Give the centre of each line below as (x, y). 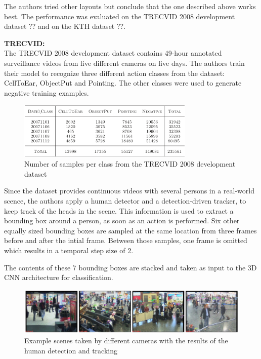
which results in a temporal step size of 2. (69, 250)
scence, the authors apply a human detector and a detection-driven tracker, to (125, 201)
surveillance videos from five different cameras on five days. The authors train (124, 63)
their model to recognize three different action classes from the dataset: (115, 73)
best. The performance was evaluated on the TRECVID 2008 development (120, 16)
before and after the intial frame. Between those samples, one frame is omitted (126, 240)
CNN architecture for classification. (59, 277)
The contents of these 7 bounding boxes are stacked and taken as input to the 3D (130, 267)
